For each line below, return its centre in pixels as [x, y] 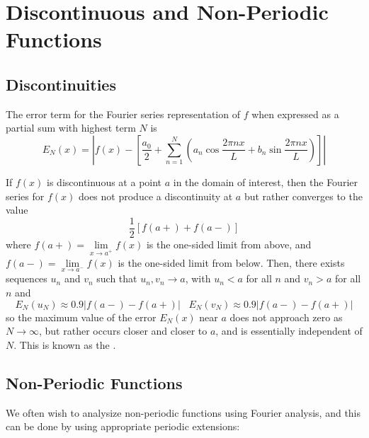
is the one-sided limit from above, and [229, 244]
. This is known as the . [65, 344]
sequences [27, 278]
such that [117, 278]
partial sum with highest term [71, 128]
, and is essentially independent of [289, 331]
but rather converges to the [303, 196]
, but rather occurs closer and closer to [123, 331]
